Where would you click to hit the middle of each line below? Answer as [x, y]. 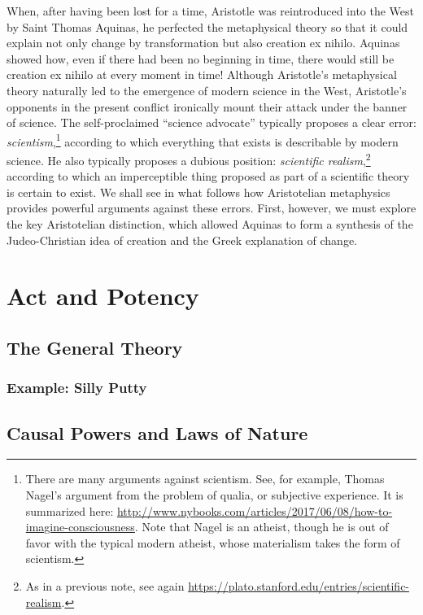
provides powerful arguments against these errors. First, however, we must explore [211, 208]
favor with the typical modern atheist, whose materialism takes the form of [213, 542]
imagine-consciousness [80, 527]
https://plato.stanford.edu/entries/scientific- [299, 585]
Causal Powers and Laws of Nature [157, 432]
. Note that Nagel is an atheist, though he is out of [262, 527]
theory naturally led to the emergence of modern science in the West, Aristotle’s [207, 90]
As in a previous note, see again [105, 585]
